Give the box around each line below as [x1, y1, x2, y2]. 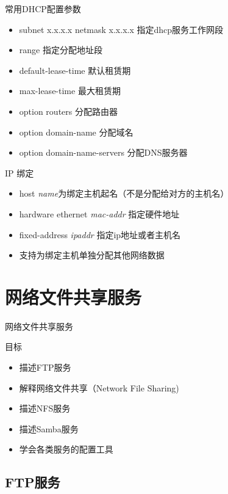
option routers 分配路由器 [19, 104, 118, 117]
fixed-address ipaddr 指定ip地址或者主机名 [19, 228, 181, 241]
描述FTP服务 [19, 361, 71, 374]
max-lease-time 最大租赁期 [19, 84, 121, 97]
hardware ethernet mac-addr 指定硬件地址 [19, 207, 180, 220]
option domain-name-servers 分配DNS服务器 [19, 146, 188, 159]
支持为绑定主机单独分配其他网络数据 [19, 249, 165, 261]
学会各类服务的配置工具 [19, 443, 113, 456]
